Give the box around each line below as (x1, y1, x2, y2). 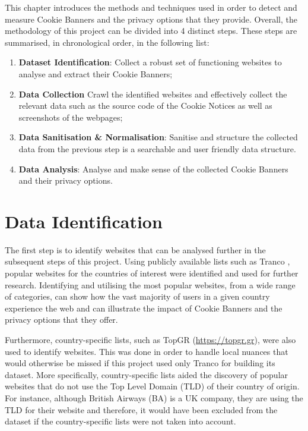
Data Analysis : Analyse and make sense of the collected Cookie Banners (18, 162, 288, 175)
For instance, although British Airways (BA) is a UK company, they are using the (5, 391, 303, 404)
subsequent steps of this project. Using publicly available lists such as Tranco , (5, 255, 290, 268)
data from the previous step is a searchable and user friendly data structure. (18, 142, 296, 155)
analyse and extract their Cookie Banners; (18, 67, 173, 80)
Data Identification (5, 209, 163, 233)
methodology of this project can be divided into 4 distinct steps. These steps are (5, 24, 297, 37)
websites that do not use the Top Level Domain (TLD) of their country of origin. (5, 380, 300, 392)
